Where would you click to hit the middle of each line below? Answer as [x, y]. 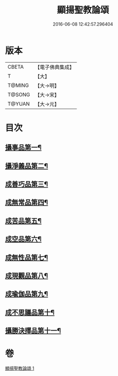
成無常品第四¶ [27, 203]
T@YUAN [19, 104]
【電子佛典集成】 [55, 67]
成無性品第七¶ [27, 257]
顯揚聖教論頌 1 [20, 369]
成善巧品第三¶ [27, 184]
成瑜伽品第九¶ [27, 294]
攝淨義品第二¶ [27, 166]
